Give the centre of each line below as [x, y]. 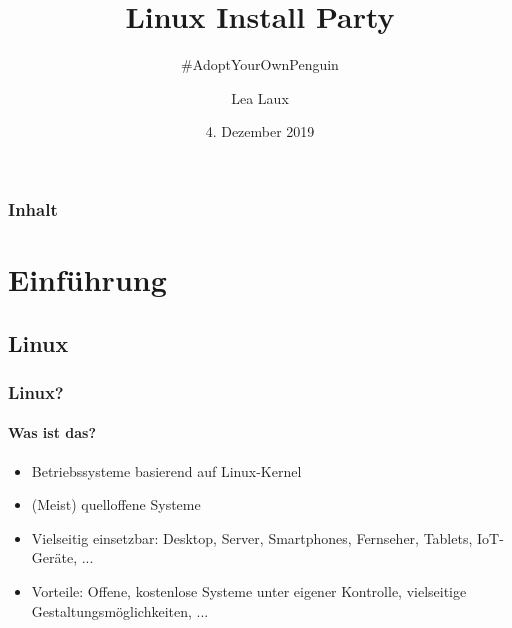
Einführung [87, 279]
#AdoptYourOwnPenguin [260, 64]
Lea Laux [260, 97]
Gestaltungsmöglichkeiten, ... [120, 610]
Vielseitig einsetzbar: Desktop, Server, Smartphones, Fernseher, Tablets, [252, 537]
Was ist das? [52, 432]
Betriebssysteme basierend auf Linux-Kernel [166, 470]
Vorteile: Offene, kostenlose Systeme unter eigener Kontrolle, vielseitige [249, 591]
